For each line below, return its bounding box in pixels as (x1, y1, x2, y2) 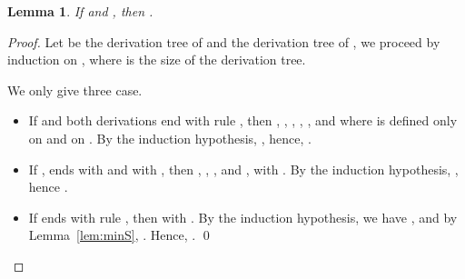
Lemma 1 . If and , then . (7, 2, 153, 20)
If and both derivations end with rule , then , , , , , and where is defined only (28, 111, 458, 130)
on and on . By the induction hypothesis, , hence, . (28, 128, 312, 147)
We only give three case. (7, 80, 143, 99)
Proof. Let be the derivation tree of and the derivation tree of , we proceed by (7, 32, 440, 51)
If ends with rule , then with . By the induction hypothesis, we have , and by (28, 207, 458, 226)
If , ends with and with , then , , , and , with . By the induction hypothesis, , (28, 159, 459, 178)
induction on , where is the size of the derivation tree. (7, 50, 306, 69)
